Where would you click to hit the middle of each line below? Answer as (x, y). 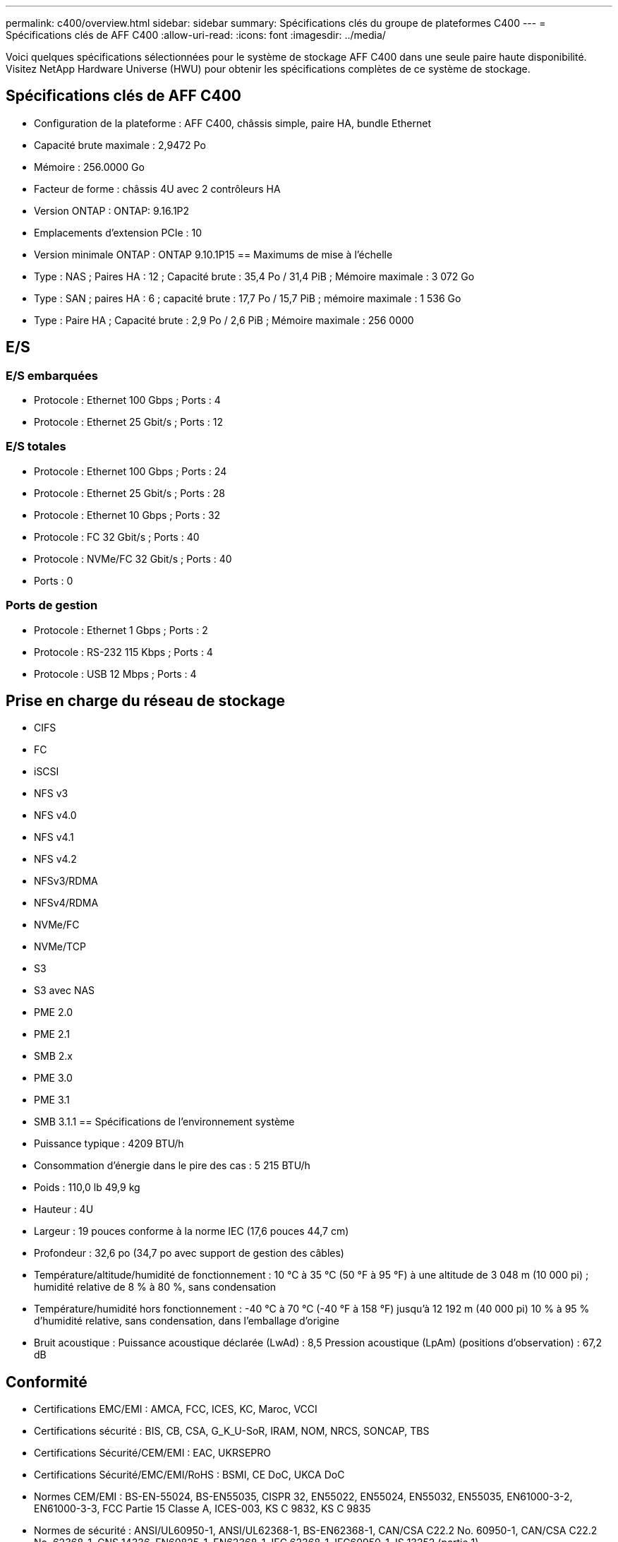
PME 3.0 (53, 1078)
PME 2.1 (52, 1034)
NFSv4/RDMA (66, 903)
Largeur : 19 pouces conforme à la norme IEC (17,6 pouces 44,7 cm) (192, 1231)
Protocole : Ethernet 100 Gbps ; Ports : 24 (131, 471)
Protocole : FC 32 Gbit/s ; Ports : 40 (117, 537)
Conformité (47, 1382)
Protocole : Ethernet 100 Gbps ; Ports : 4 (127, 400)
